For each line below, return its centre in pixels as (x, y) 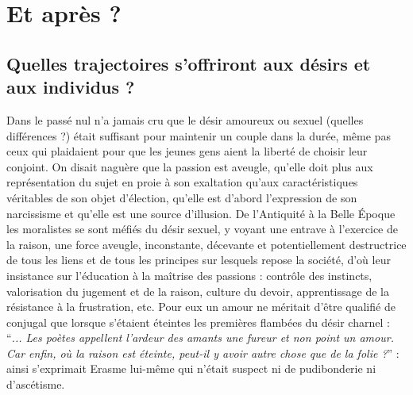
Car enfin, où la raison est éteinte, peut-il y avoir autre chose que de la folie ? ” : (203, 353)
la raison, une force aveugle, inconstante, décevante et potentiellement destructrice (206, 244)
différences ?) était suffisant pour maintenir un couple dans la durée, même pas (199, 135)
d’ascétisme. (36, 384)
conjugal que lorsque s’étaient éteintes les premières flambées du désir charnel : (198, 322)
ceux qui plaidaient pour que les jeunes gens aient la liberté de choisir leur (187, 151)
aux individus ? (71, 87)
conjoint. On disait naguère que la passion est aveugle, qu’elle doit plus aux (190, 166)
